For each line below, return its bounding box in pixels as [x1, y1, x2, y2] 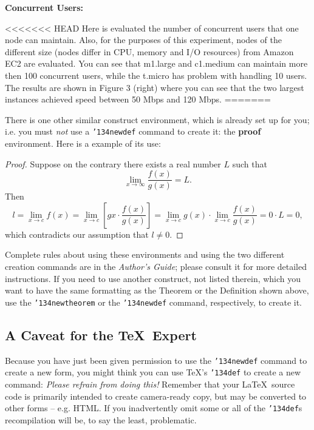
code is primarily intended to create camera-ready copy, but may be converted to [5, 389, 307, 402]
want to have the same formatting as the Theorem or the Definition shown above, [5, 284, 309, 297]
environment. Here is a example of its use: [5, 137, 161, 149]
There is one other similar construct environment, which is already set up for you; [5, 113, 310, 126]
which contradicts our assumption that [5, 227, 149, 240]
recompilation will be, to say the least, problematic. [5, 413, 197, 426]
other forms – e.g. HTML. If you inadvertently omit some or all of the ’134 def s [5, 401, 302, 414]
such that [232, 157, 267, 170]
